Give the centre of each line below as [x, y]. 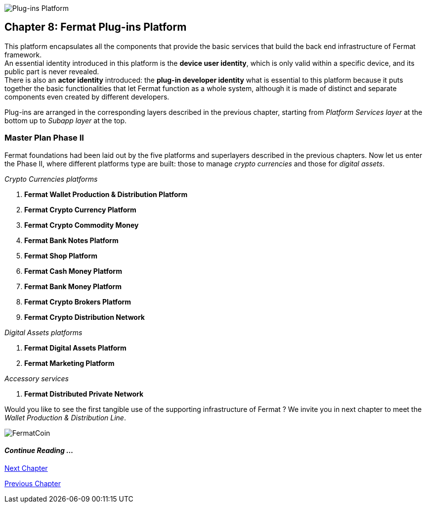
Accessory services [37, 378]
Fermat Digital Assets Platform [75, 348]
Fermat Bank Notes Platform [71, 240]
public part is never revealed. [52, 71]
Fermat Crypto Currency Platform [80, 209]
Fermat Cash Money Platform [73, 271]
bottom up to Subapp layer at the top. [66, 120]
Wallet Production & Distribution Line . [65, 417]
